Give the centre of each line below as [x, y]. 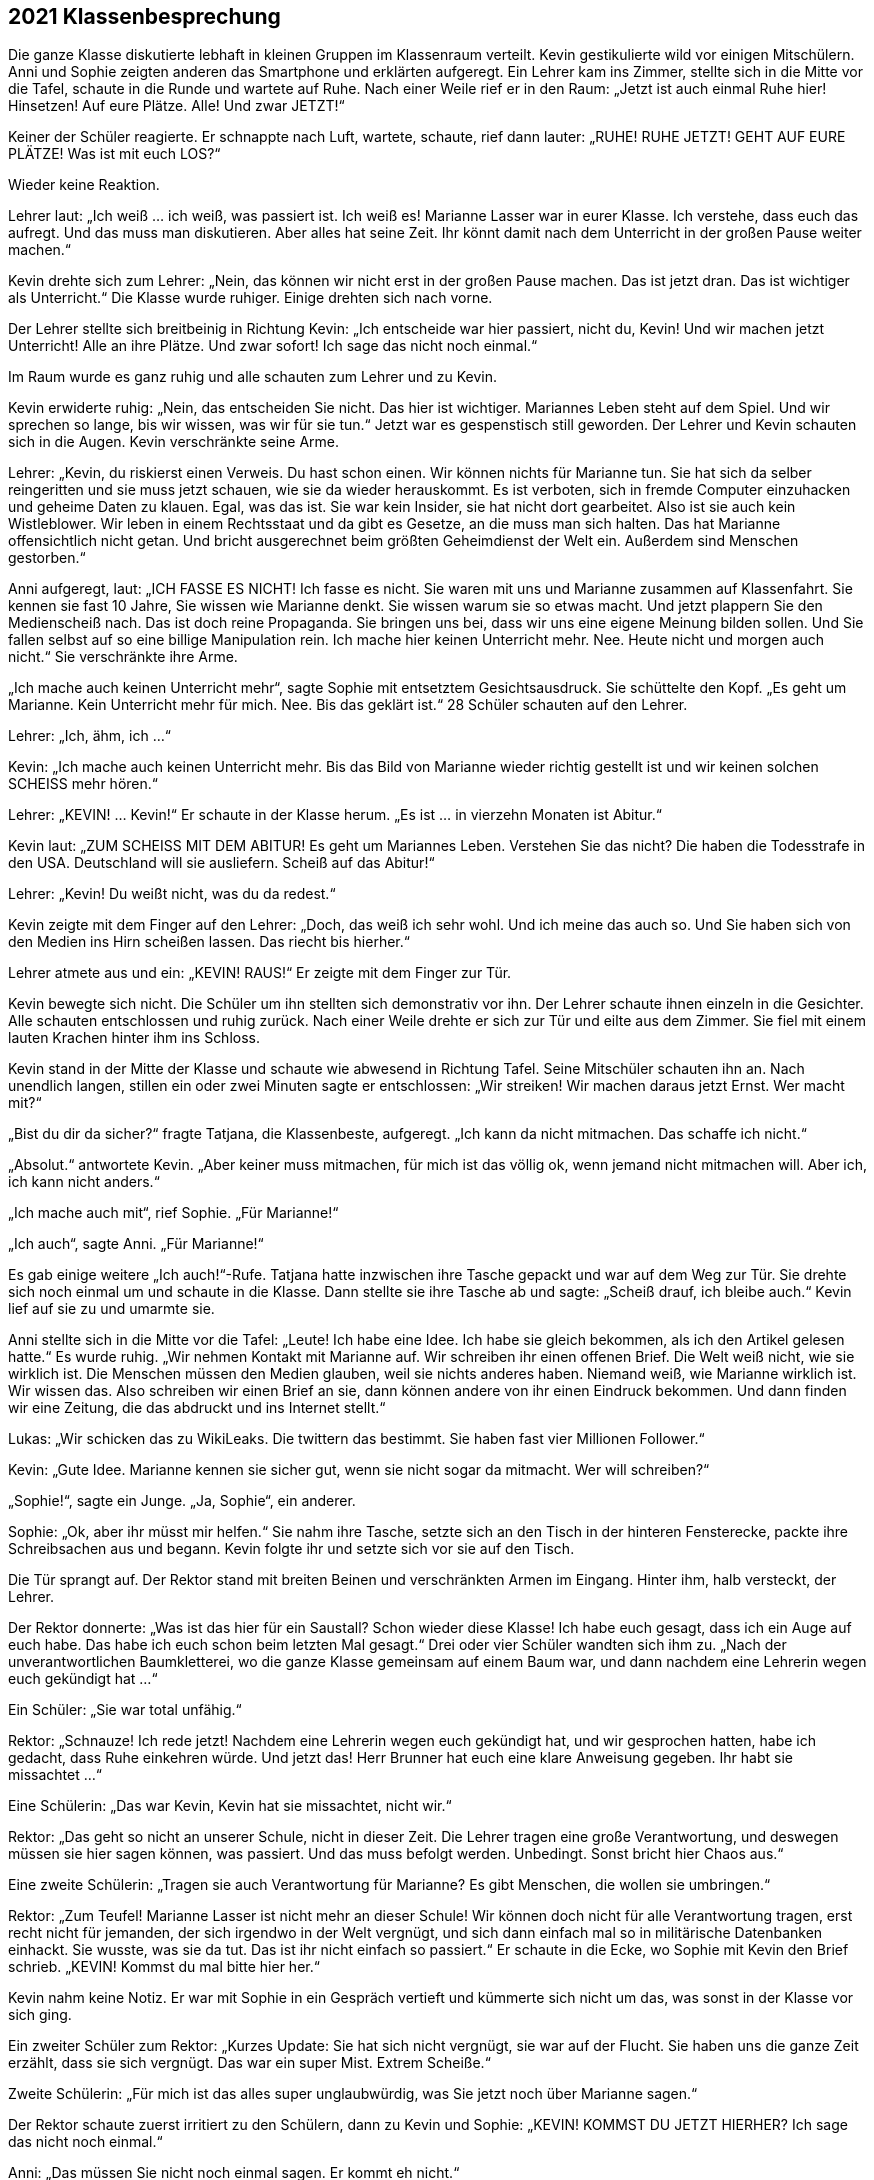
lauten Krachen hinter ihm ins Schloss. [134, 1038]
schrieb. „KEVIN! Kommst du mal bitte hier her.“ [164, 1967]
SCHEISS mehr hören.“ [83, 784]
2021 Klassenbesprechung [144, 16]
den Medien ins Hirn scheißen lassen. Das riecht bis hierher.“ [209, 942]
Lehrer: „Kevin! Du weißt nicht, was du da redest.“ [172, 894]
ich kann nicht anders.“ [84, 1182]
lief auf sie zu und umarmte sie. [111, 1309]
